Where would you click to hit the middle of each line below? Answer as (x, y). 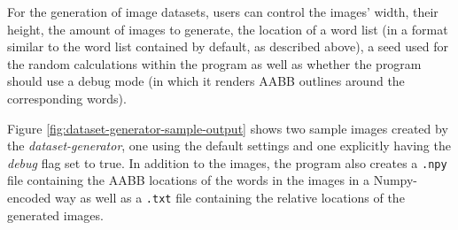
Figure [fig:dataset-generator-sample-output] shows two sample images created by (228, 128)
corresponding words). (67, 98)
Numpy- (396, 180)
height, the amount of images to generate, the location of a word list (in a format (228, 29)
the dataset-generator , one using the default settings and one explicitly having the (229, 146)
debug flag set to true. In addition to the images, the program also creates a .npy (227, 162)
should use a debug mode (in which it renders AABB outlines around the (206, 81)
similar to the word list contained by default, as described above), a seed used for (228, 46)
